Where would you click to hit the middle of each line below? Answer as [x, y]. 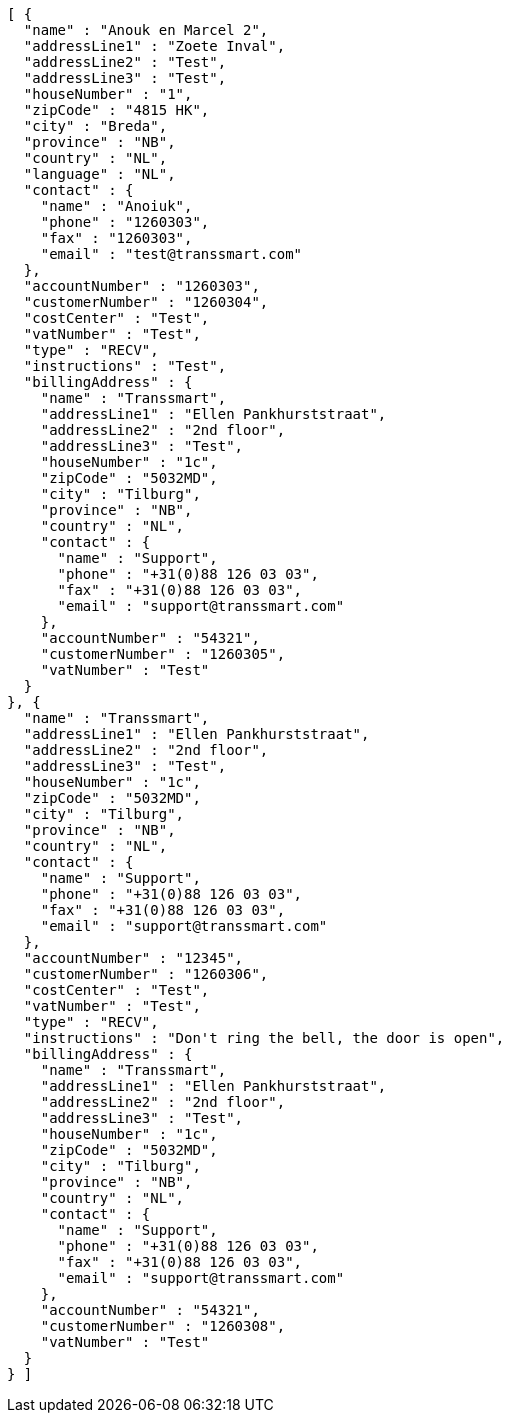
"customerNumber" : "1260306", [146, 974]
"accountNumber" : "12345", [133, 958]
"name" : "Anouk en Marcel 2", [146, 30]
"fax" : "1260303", [116, 238]
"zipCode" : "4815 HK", [116, 110]
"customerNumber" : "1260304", [146, 302]
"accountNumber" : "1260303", [141, 286]
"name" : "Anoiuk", [116, 206]
